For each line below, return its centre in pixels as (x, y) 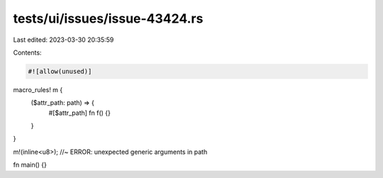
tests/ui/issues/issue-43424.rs (108, 18)
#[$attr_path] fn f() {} (80, 113)
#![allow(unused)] (60, 71)
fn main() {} (30, 165)
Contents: (27, 52)
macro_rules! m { (38, 89)
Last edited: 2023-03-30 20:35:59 (63, 40)
